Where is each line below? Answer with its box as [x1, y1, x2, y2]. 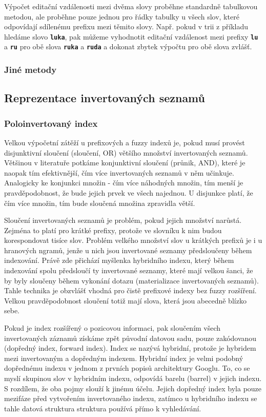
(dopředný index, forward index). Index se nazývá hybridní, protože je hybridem [4, 343, 256, 353]
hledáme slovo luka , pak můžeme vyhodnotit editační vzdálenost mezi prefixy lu [4, 31, 258, 42]
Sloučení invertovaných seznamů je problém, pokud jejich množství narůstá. [4, 215, 242, 225]
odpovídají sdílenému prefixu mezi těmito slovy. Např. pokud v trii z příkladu [4, 21, 248, 32]
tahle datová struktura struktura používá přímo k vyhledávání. [4, 403, 201, 413]
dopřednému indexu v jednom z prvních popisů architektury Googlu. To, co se [4, 363, 250, 373]
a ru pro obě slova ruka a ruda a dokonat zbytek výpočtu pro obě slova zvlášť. [4, 41, 252, 52]
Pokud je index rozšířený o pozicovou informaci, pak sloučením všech [4, 323, 221, 333]
